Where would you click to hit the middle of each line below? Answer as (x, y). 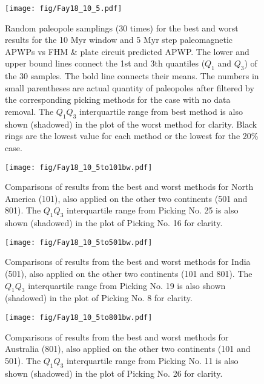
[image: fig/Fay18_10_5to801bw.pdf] (79, 318)
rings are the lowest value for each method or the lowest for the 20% (132, 136)
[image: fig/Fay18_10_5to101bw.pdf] (79, 167)
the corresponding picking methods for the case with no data (118, 99)
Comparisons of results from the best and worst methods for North (129, 187)
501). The (23, 360)
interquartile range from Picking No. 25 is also (152, 210)
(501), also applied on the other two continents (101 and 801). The (129, 274)
